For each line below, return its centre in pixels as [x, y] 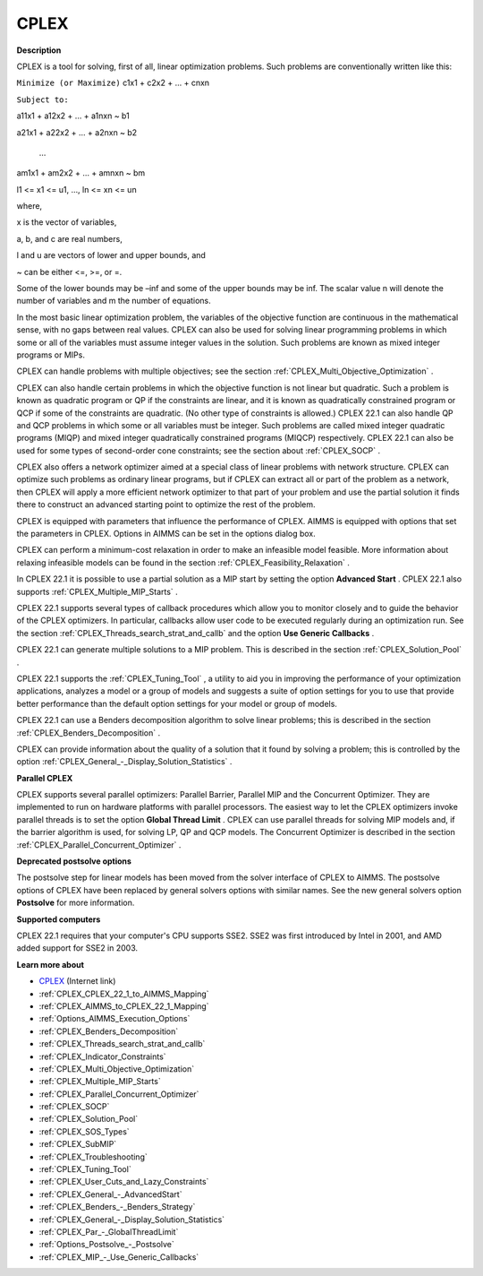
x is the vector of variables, [67, 222]
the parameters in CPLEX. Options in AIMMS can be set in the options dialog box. [166, 534]
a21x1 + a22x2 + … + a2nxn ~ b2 [77, 132]
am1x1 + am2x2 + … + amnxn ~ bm [81, 173]
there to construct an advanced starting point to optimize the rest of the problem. [166, 504]
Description [39, 50]
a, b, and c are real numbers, [69, 238]
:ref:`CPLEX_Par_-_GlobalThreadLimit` [109, 1231]
